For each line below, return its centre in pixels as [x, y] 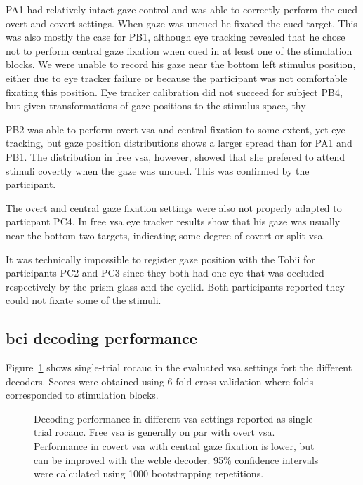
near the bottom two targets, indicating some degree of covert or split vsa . [166, 235]
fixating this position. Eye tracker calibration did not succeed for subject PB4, [174, 92]
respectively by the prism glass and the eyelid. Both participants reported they [175, 286]
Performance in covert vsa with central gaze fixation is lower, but [174, 446]
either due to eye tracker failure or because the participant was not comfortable [177, 78]
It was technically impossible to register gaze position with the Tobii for [160, 259]
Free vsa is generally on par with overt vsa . [182, 432]
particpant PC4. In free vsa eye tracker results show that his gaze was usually [173, 221]
